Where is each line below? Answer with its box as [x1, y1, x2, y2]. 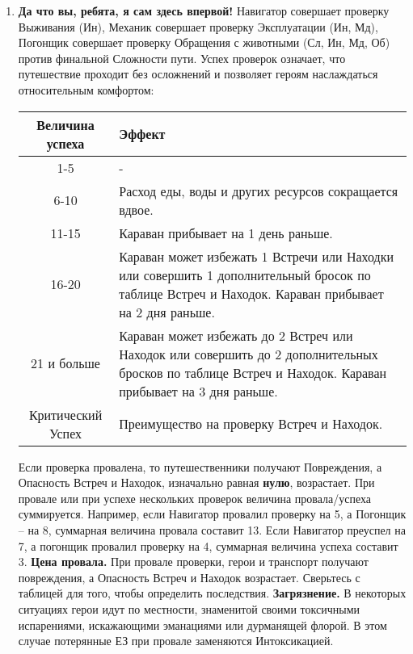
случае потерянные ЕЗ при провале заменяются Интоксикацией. [18, 632, 334, 649]
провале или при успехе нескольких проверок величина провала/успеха [18, 489, 371, 506]
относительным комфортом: [18, 81, 154, 98]
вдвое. [119, 199, 154, 219]
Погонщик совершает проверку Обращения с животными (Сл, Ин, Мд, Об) [18, 34, 390, 51]
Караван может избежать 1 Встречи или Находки [119, 246, 394, 266]
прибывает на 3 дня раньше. [119, 381, 278, 400]
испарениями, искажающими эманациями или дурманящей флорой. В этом [18, 616, 387, 633]
